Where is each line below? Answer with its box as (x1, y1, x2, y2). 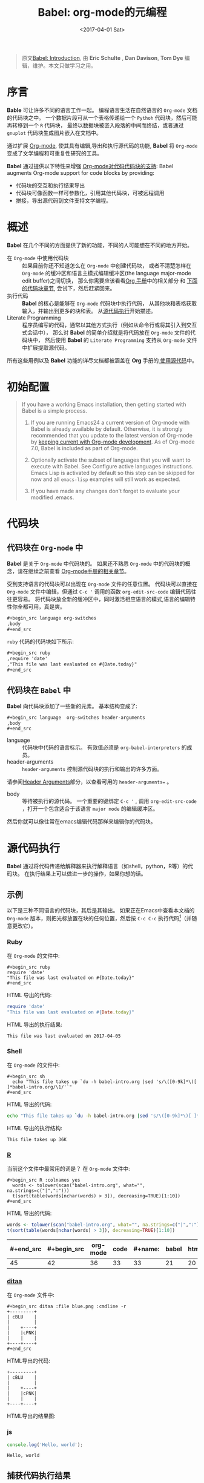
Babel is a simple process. (21, 407, 87, 414)
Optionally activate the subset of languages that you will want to (30, 456, 191, 463)
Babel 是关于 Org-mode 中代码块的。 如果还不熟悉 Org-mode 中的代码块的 (7, 560, 185, 567)
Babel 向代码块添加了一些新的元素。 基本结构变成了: (7, 702, 138, 710)
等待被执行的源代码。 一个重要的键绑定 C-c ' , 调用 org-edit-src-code (22, 797, 197, 805)
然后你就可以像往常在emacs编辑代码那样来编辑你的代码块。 (7, 818, 156, 825)
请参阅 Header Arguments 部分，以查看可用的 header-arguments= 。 (7, 778, 173, 785)
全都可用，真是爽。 (17, 603, 65, 610)
